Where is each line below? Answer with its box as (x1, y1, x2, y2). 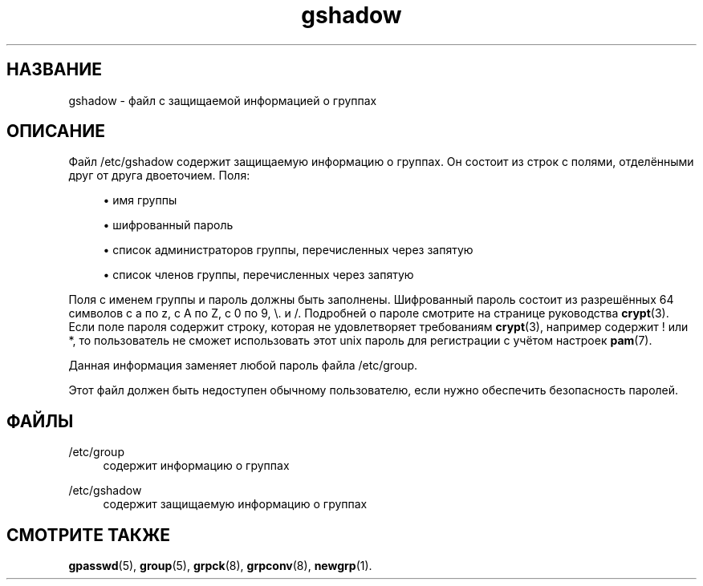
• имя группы (103, 193, 177, 208)
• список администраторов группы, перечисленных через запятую (103, 243, 473, 257)
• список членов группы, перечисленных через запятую (103, 268, 414, 282)
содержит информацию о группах (103, 459, 290, 473)
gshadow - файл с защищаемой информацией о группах (68, 93, 377, 107)
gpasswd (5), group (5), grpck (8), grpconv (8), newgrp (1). (68, 559, 372, 573)
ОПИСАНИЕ (6, 121, 105, 142)
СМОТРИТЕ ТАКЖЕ (6, 524, 171, 545)
